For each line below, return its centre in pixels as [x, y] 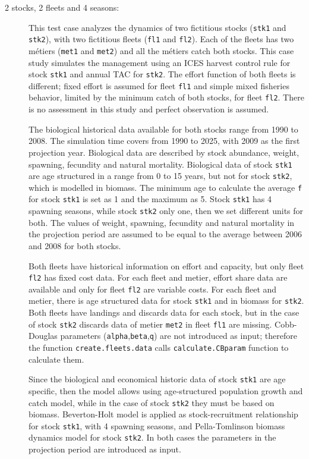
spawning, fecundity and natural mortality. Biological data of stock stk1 [160, 164]
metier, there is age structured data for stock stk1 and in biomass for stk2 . [166, 301]
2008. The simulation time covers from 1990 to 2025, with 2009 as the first [164, 141]
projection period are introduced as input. [105, 449]
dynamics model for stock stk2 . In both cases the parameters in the [152, 437]
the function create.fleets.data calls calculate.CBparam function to [159, 348]
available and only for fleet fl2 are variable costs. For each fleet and [153, 289]
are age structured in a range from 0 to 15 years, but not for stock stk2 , [160, 176]
